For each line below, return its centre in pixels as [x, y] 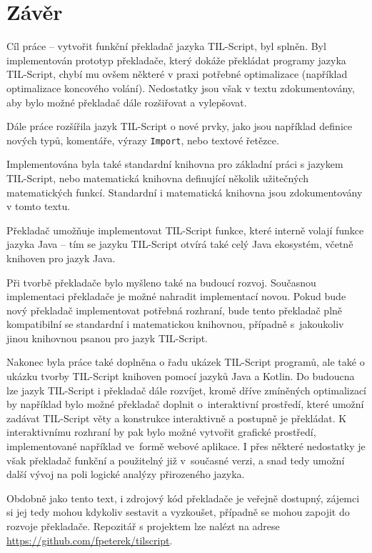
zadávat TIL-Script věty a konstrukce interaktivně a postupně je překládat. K [177, 418]
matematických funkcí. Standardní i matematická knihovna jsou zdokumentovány [185, 192]
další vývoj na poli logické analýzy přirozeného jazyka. [126, 474]
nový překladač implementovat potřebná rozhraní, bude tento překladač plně [175, 310]
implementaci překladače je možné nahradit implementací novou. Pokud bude [176, 296]
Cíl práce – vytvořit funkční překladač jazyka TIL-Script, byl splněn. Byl [166, 46]
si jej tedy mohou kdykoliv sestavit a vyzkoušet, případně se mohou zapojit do [178, 512]
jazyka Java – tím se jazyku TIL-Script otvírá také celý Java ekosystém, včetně [180, 244]
